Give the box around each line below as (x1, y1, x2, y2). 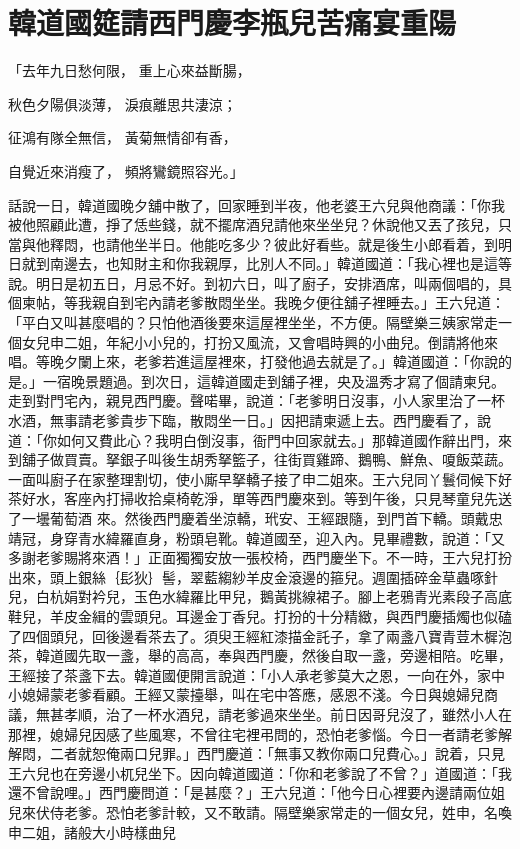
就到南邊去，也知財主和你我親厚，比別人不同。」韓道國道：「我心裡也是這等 (21, 253, 512, 274)
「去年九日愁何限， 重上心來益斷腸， (8, 60, 251, 81)
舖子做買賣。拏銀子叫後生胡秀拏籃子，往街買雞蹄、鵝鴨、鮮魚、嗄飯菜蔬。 (21, 449, 512, 470)
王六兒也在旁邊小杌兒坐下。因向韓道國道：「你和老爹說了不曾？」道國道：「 (8, 762, 498, 783)
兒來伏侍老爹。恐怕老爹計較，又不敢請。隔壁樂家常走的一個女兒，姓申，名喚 (8, 801, 512, 822)
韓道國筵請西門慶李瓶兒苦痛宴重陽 (8, 2, 457, 43)
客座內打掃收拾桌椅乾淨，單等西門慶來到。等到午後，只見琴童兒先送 (63, 488, 512, 509)
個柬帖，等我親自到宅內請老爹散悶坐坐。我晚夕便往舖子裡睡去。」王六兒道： (8, 292, 505, 313)
